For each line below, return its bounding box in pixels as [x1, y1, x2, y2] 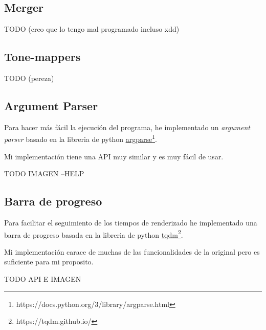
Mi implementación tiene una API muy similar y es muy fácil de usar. [4, 151, 224, 161]
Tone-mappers [4, 49, 81, 65]
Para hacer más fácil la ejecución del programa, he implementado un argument [4, 121, 251, 132]
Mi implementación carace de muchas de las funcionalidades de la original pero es [4, 246, 260, 257]
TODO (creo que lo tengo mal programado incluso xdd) [4, 24, 180, 34]
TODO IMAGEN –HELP [4, 168, 84, 179]
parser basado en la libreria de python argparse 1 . [4, 132, 157, 145]
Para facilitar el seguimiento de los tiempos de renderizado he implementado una [4, 217, 257, 228]
